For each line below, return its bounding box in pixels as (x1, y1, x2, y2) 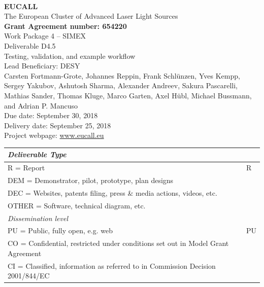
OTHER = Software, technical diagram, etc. (8, 200, 146, 210)
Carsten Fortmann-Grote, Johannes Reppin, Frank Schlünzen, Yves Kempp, (4, 70, 240, 81)
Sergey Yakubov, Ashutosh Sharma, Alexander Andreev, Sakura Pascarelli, (4, 80, 238, 91)
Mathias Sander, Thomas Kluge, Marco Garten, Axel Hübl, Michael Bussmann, (4, 90, 252, 100)
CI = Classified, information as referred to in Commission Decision (8, 260, 216, 271)
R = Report (8, 162, 45, 173)
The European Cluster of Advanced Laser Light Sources (4, 11, 178, 21)
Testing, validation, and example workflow (4, 50, 136, 61)
